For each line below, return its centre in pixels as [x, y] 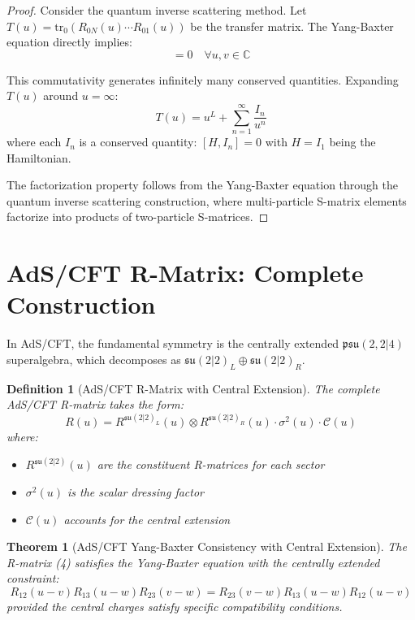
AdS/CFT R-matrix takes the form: [95, 404]
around [61, 95]
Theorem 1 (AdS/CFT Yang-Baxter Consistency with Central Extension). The [207, 546]
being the [352, 142]
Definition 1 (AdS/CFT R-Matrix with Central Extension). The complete [193, 388]
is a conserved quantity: [138, 142]
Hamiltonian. [39, 157]
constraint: [33, 578]
